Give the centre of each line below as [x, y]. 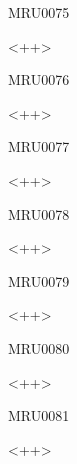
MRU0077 [39, 146]
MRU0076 [39, 79]
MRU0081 [39, 415]
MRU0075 [39, 12]
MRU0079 [39, 280]
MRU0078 [39, 213]
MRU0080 [39, 347]
